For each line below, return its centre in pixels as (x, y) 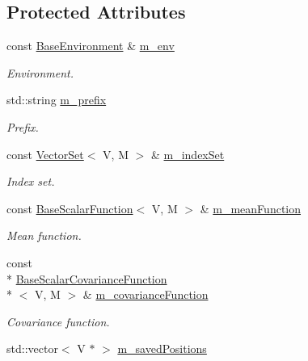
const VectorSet (45, 154)
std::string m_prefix (57, 100)
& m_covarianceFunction (146, 294)
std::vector (32, 348)
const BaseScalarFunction (70, 208)
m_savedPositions (162, 348)
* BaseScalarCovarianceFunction (87, 278)
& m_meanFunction (251, 208)
